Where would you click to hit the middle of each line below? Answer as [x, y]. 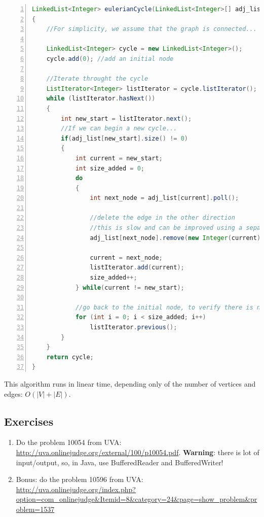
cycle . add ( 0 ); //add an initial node [110, 59]
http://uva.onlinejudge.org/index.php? [76, 489]
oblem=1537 [35, 509]
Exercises [29, 421]
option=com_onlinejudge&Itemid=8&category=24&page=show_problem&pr [137, 499]
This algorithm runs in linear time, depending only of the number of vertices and [130, 383]
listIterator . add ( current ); [137, 268]
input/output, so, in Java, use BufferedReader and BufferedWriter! [120, 462]
